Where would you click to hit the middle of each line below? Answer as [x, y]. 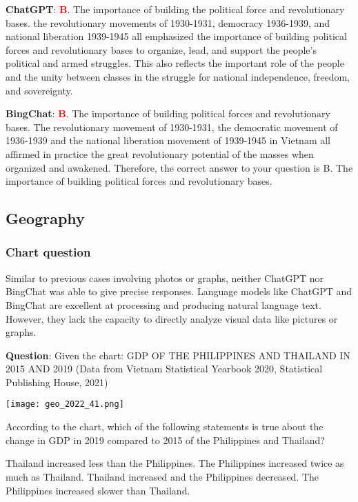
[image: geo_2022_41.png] [65, 404]
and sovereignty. [39, 90]
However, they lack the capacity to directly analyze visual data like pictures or [172, 318]
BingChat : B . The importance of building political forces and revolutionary [168, 113]
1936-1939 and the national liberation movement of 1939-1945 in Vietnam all [168, 140]
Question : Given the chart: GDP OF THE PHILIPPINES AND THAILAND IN [178, 355]
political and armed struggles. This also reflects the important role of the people [175, 63]
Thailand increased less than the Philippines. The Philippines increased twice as [175, 463]
